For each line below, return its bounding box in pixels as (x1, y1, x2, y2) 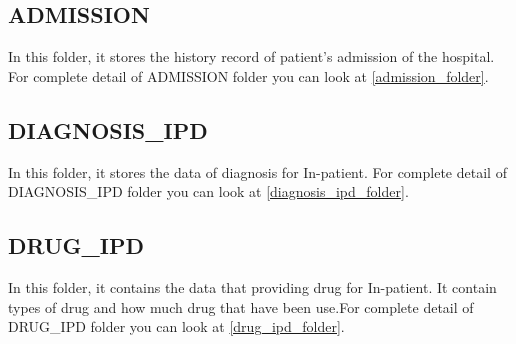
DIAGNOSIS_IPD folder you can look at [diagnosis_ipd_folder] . (8, 181, 409, 202)
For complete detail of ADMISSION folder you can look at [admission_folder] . (8, 65, 489, 86)
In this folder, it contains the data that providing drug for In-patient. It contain (8, 276, 497, 297)
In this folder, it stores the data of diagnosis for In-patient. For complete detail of (8, 161, 507, 182)
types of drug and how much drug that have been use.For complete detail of (8, 296, 474, 317)
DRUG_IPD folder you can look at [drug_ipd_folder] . (8, 316, 345, 337)
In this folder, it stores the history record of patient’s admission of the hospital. (8, 46, 495, 67)
